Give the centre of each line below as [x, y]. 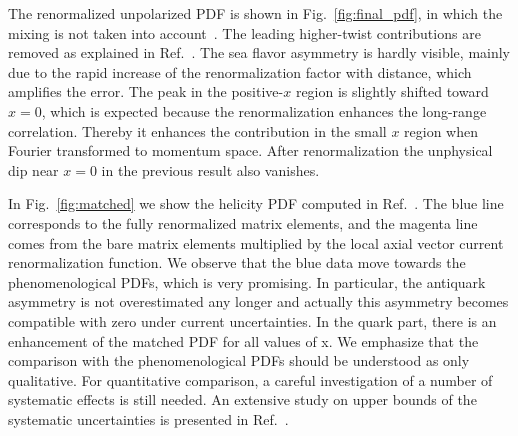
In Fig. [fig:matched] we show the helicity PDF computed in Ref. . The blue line [256, 203]
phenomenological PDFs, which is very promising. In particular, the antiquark [247, 281]
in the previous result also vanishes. [210, 169]
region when [441, 130]
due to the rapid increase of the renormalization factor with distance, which [240, 71]
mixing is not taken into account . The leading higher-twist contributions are [244, 32]
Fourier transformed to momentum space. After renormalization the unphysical [250, 150]
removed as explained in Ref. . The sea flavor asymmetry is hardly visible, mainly [259, 52]
